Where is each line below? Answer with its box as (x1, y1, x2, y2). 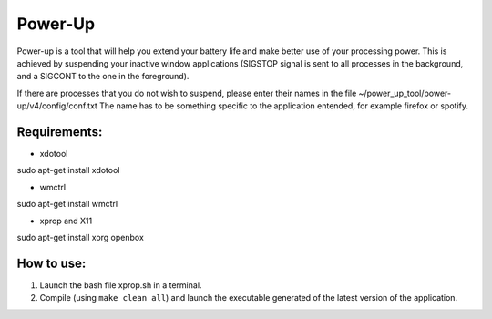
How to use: (16, 255, 87, 271)
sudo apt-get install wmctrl (16, 199, 118, 210)
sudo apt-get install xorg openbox (16, 232, 145, 242)
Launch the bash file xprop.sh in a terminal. (39, 279, 202, 291)
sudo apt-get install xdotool (16, 165, 120, 176)
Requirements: (16, 124, 103, 139)
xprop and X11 (39, 215, 93, 226)
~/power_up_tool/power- (358, 87, 452, 98)
